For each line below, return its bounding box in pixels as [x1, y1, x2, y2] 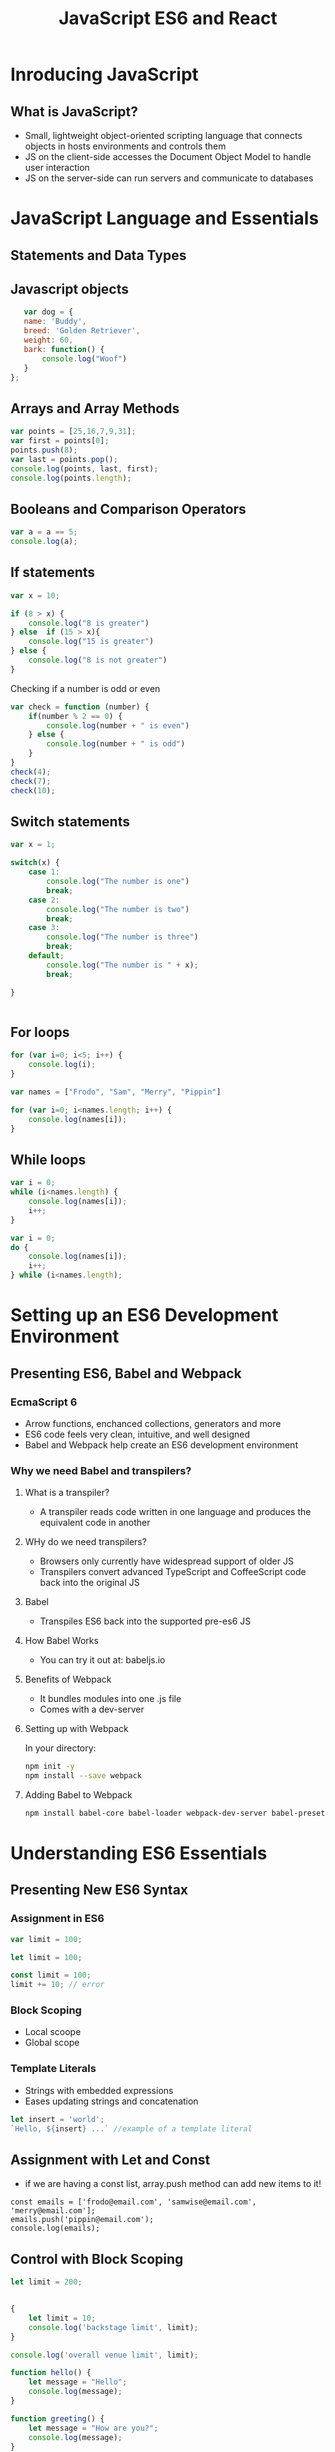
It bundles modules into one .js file [39, 1693, 182, 1705]
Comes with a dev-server [39, 1703, 145, 1716]
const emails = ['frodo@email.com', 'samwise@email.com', [10, 2197, 257, 2207]
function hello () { [10, 2368, 92, 2378]
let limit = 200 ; [10, 2277, 83, 2287]
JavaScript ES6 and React [58, 7, 278, 30]
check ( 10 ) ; [10, 785, 56, 796]
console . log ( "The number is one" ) [46, 877, 190, 887]
